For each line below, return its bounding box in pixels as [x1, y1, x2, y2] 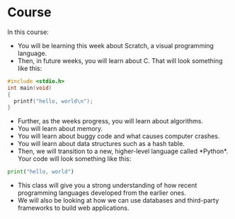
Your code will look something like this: [17, 155, 132, 163]
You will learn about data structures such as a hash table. [17, 140, 185, 148]
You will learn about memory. [17, 125, 103, 133]
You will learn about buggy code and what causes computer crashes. [17, 132, 220, 140]
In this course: [7, 28, 50, 36]
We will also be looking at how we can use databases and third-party [17, 196, 219, 205]
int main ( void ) [7, 84, 52, 91]
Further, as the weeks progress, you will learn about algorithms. [17, 117, 204, 125]
